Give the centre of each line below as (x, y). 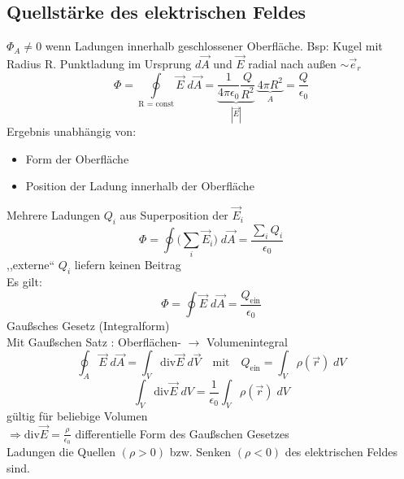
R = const (156, 104)
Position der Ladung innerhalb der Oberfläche (140, 186)
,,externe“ (31, 265)
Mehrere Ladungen (54, 215)
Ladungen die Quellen (61, 451)
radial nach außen (292, 64)
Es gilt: (24, 282)
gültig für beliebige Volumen (77, 415)
